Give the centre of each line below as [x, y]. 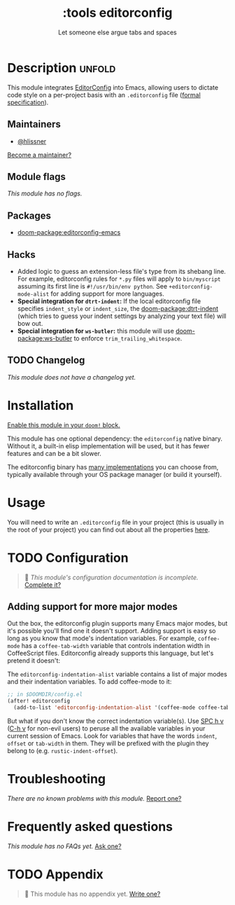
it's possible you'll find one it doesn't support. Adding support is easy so [112, 631]
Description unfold [62, 68]
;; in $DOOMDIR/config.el [45, 695]
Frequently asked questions [90, 827]
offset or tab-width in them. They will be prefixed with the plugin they [108, 743]
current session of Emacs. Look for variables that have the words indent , [112, 736]
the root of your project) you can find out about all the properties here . [108, 530]
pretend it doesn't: [34, 661]
